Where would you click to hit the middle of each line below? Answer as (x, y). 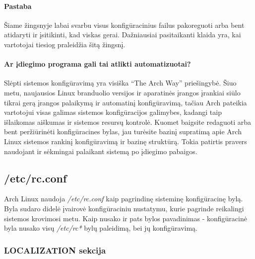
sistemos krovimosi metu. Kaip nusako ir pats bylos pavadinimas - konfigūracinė (126, 218)
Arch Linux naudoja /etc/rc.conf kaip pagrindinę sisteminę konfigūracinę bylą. (124, 199)
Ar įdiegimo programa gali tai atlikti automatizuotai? (97, 64)
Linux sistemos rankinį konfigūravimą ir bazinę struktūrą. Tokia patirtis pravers (126, 141)
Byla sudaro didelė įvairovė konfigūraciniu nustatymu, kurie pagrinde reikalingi (124, 208)
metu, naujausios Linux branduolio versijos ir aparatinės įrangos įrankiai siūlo (122, 92)
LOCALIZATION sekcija (55, 250)
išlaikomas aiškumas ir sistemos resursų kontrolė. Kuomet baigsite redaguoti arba (127, 122)
